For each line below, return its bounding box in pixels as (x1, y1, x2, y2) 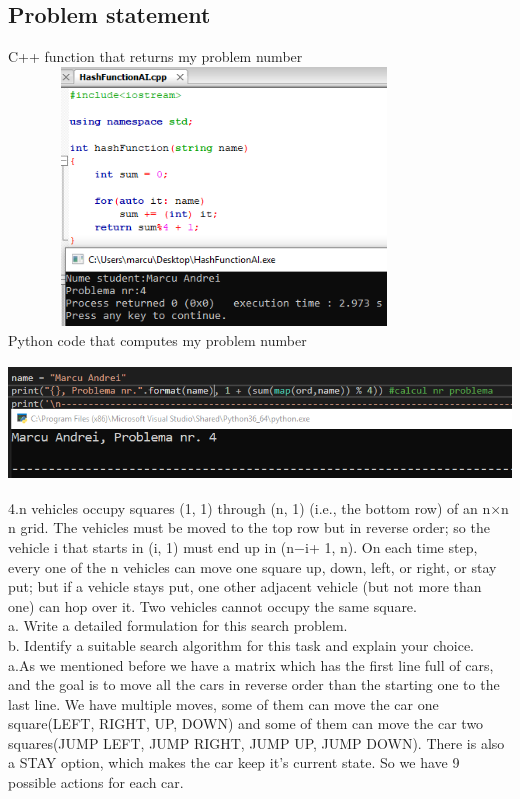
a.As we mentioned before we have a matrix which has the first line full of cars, (8, 654, 494, 675)
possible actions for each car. (8, 772, 184, 793)
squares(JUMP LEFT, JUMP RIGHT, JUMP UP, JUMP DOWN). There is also (8, 732, 505, 753)
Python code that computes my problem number (8, 329, 307, 350)
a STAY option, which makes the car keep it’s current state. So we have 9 (8, 752, 460, 773)
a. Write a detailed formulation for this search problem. (8, 615, 348, 636)
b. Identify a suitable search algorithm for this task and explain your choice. (8, 634, 474, 655)
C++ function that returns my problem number (8, 46, 303, 67)
